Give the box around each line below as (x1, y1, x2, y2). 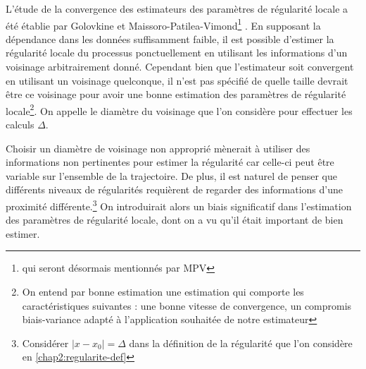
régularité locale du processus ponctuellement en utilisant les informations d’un (6, 45, 348, 60)
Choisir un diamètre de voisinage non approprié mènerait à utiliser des (6, 140, 310, 155)
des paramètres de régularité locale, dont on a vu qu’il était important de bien (6, 212, 343, 227)
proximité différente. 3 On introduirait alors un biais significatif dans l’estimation (6, 197, 352, 213)
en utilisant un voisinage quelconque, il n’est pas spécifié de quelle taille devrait (6, 73, 348, 87)
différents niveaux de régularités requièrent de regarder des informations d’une (6, 182, 343, 197)
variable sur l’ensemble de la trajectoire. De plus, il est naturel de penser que (6, 168, 337, 183)
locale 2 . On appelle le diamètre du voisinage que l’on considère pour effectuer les (6, 101, 353, 118)
